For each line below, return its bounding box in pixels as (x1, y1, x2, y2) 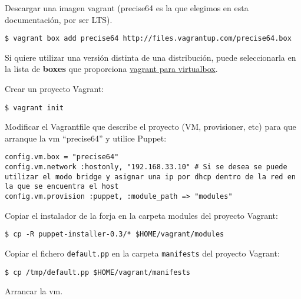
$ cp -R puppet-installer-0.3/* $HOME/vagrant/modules (5, 230, 224, 239)
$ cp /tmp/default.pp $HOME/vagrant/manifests (5, 268, 190, 277)
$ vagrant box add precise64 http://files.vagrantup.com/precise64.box (5, 34, 292, 43)
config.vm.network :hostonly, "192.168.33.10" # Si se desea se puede (5, 163, 287, 172)
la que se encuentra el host (5, 182, 119, 191)
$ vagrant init (5, 103, 64, 112)
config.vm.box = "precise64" (5, 153, 119, 162)
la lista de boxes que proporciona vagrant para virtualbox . (5, 63, 218, 75)
